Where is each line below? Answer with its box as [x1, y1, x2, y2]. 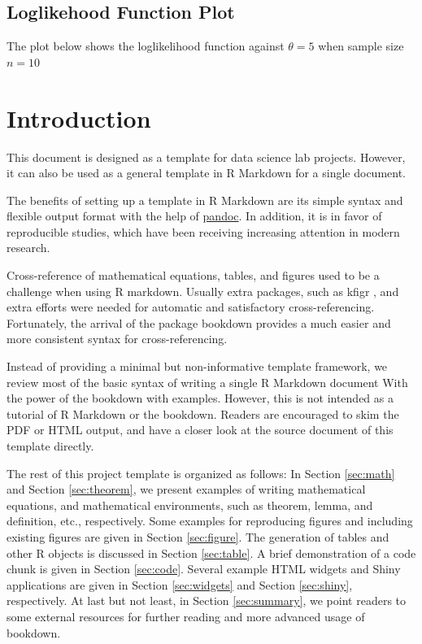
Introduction [7, 101, 151, 134]
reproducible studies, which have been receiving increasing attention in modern [7, 223, 400, 240]
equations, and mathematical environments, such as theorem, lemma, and [7, 496, 373, 513]
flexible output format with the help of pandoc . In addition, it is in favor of [7, 207, 382, 224]
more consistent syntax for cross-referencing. [7, 330, 228, 347]
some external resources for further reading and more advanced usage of [7, 607, 365, 624]
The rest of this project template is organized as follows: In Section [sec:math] [7, 464, 395, 481]
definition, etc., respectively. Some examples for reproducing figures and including [7, 512, 413, 529]
